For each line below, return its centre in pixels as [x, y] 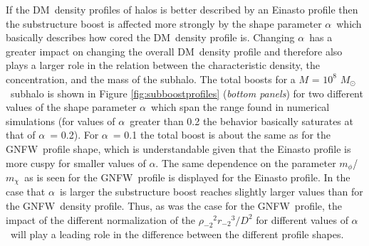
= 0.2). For [74, 135]
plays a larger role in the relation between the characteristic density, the [163, 65]
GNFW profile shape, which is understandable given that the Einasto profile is [178, 148]
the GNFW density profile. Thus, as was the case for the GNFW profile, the [174, 206]
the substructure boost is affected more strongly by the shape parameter [164, 23]
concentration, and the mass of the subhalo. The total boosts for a [151, 79]
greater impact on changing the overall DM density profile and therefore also [174, 51]
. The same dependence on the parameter [246, 162]
